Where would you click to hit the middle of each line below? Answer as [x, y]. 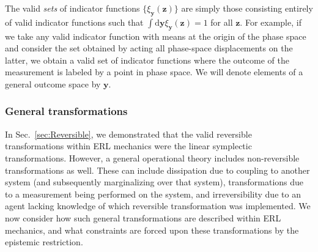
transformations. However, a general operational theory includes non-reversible [152, 157]
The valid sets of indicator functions [72, 8]
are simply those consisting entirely [247, 8]
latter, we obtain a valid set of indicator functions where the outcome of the [147, 60]
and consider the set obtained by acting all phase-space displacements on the [149, 48]
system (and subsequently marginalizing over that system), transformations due [154, 182]
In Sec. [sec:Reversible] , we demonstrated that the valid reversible [128, 134]
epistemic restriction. [44, 242]
